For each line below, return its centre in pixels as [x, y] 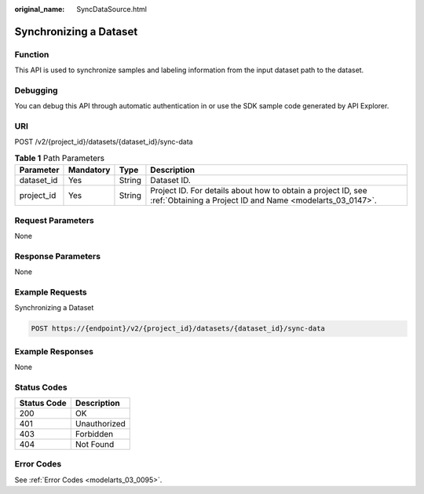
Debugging [36, 90]
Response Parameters [58, 256]
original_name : [40, 9]
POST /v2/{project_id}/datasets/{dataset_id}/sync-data [104, 142]
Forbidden [94, 434]
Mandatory [89, 170]
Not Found [95, 445]
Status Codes [41, 387]
